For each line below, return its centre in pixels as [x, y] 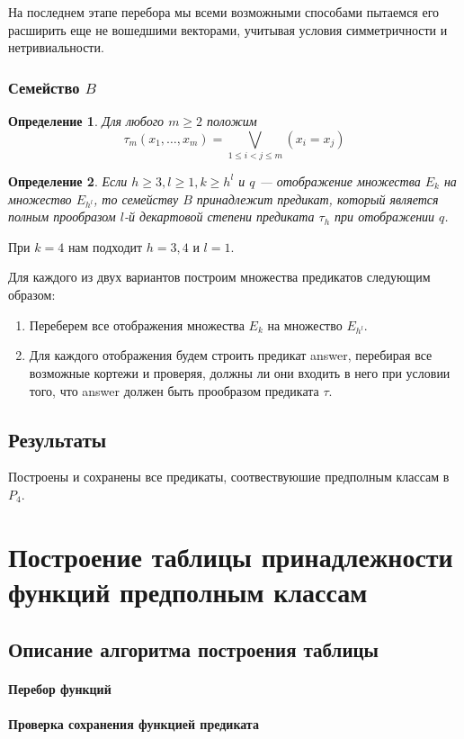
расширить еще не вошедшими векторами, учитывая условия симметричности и [228, 29]
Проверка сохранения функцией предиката [134, 723]
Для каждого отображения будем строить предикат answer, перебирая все [231, 355]
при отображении [385, 216]
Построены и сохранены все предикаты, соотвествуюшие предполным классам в [229, 477]
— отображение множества [340, 180]
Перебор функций [60, 688]
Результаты [58, 439]
